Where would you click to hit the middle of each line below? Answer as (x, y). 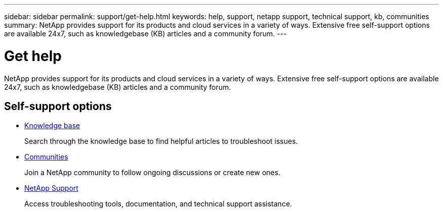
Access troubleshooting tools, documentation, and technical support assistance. (158, 204)
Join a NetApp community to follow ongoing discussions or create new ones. (152, 173)
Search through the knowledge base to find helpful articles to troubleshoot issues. (161, 141)
